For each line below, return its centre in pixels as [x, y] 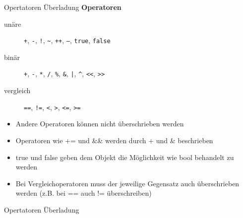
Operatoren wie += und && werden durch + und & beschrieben [114, 140]
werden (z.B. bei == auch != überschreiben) [84, 193]
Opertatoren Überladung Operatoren [63, 7]
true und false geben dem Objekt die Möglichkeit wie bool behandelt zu [125, 157]
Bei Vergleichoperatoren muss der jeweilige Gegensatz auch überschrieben [127, 183]
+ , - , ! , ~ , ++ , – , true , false [67, 40]
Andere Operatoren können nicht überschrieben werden [100, 124]
